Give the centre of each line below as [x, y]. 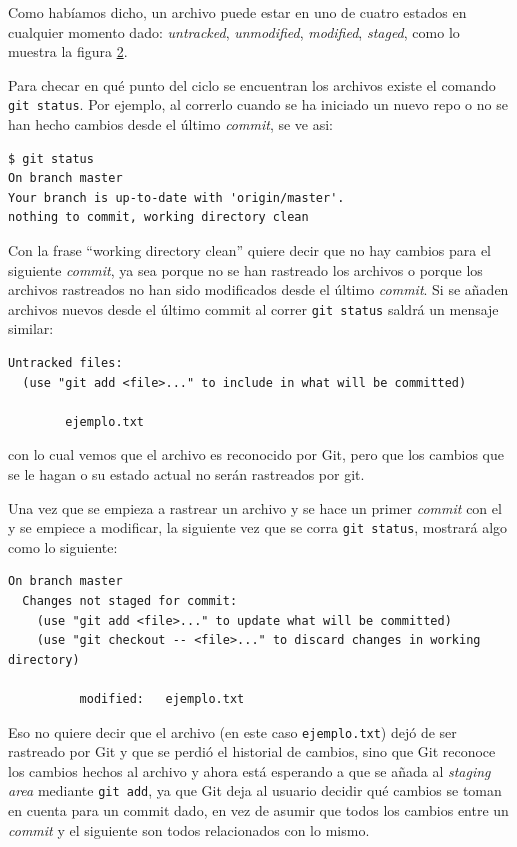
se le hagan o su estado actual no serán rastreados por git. [186, 474]
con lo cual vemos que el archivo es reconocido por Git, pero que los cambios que [256, 454]
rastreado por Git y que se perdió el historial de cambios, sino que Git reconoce [252, 751]
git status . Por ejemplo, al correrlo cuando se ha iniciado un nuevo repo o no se [258, 104]
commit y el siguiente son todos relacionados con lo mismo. [189, 829]
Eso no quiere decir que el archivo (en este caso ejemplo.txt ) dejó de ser [232, 731]
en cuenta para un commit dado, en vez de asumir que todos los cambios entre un [258, 810]
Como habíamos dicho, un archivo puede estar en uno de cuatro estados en [237, 12]
